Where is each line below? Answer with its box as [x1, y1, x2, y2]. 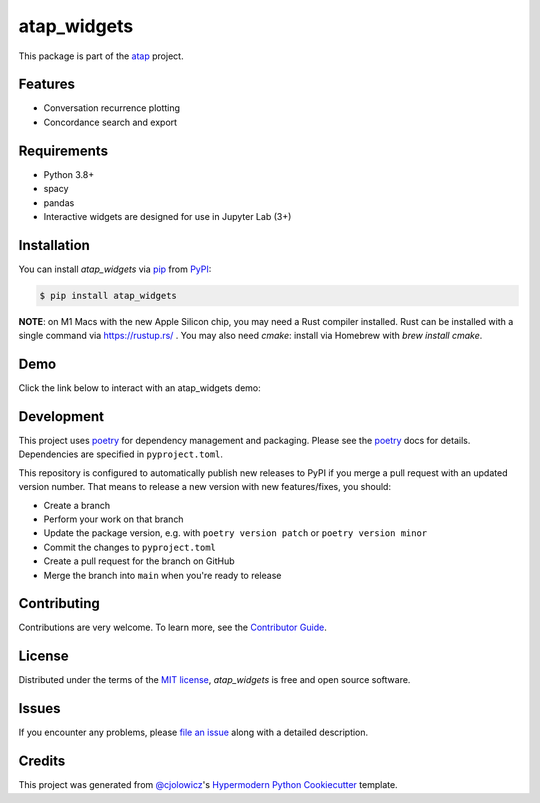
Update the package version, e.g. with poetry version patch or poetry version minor [43, 527, 428, 539]
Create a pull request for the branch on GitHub [43, 555, 235, 567]
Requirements [18, 142, 109, 159]
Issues [18, 700, 61, 717]
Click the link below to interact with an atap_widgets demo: [18, 382, 262, 394]
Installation [18, 236, 90, 254]
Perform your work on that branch [43, 513, 184, 525]
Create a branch [43, 499, 111, 511]
